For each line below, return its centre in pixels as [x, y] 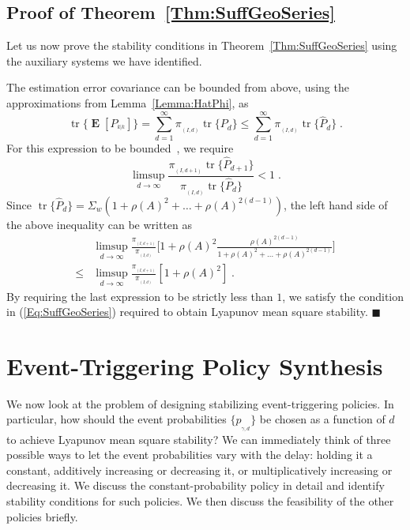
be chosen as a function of [322, 419]
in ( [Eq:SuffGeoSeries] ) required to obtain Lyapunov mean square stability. [187, 312]
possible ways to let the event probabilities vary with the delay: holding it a [190, 455]
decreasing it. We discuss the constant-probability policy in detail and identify [196, 485]
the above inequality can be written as [100, 224]
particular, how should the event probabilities [117, 419]
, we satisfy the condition [343, 296]
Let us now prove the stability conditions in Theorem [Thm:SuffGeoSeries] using [202, 45]
